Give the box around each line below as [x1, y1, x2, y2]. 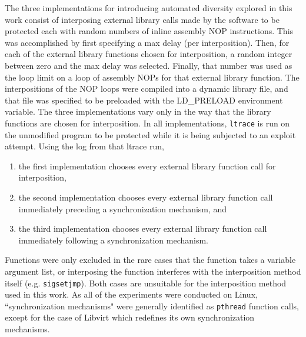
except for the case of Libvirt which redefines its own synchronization [5, 311, 255, 323]
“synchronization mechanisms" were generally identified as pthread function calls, [5, 299, 299, 312]
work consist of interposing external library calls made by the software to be [5, 13, 280, 25]
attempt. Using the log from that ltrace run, [5, 140, 164, 152]
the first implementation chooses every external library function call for [18, 159, 276, 172]
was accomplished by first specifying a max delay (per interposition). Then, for [5, 36, 290, 48]
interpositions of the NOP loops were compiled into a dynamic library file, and [5, 82, 288, 95]
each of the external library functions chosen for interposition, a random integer [5, 48, 292, 60]
